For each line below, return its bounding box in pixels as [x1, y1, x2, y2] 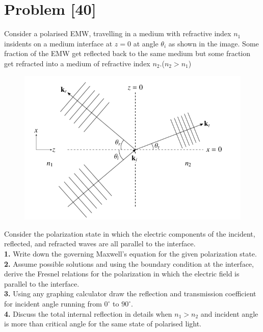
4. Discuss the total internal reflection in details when [4, 308, 172, 319]
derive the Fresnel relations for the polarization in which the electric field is [4, 268, 240, 279]
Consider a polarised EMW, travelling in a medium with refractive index [4, 28, 231, 39]
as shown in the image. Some [168, 38, 259, 48]
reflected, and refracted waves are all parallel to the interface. [4, 238, 196, 249]
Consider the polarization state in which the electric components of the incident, [4, 228, 255, 239]
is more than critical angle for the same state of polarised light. [4, 318, 202, 329]
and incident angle [200, 308, 258, 319]
